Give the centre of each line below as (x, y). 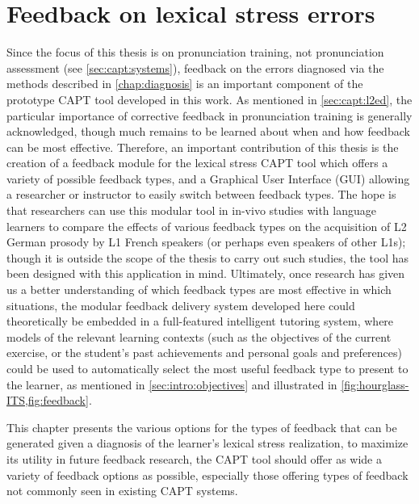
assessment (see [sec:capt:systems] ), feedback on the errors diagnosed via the (195, 67)
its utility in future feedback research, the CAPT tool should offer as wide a (194, 458)
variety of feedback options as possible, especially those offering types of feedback (207, 475)
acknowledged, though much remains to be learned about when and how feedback (208, 131)
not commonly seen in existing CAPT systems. (122, 491)
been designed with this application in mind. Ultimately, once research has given (206, 273)
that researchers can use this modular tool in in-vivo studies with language (191, 210)
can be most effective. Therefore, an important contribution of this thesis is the (203, 147)
